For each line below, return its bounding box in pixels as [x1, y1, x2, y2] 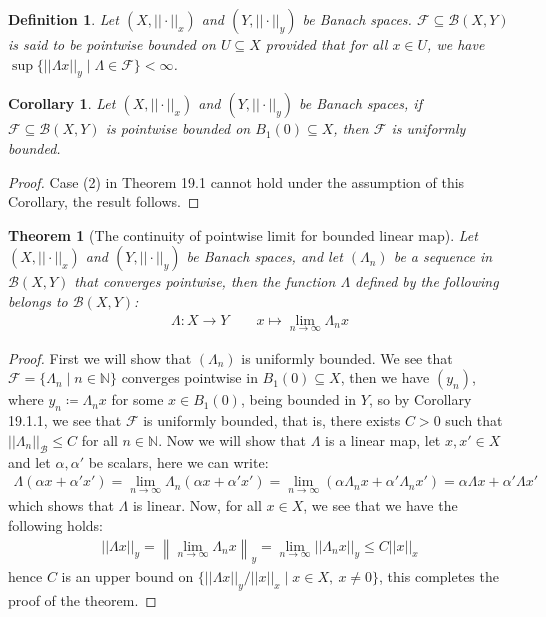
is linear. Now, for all [132, 495, 262, 516]
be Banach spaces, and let [186, 246, 343, 267]
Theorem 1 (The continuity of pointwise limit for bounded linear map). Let [8, 224, 478, 245]
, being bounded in [240, 389, 357, 410]
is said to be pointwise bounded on [8, 34, 216, 54]
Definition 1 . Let [8, 9, 119, 29]
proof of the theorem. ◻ [8, 590, 157, 611]
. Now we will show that [158, 429, 307, 450]
